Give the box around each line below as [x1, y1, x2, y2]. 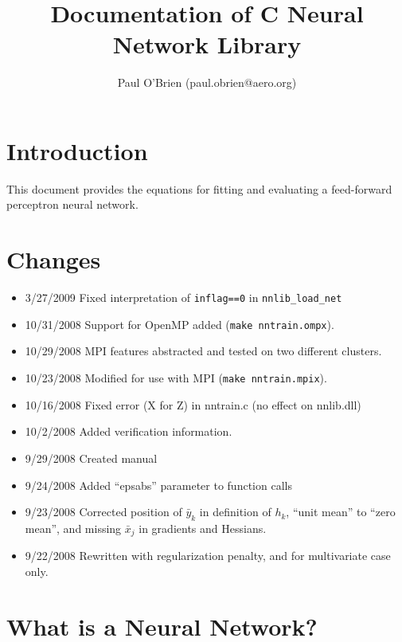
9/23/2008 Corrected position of [25, 503, 182, 520]
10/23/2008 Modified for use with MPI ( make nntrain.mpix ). [25, 370, 327, 386]
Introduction [6, 134, 148, 166]
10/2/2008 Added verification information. [25, 423, 232, 440]
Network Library [112, 28, 302, 61]
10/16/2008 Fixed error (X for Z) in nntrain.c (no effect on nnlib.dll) [25, 396, 361, 413]
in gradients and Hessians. [139, 519, 267, 536]
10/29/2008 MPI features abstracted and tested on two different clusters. [25, 343, 382, 359]
